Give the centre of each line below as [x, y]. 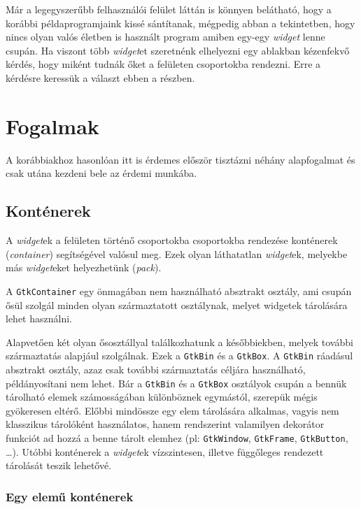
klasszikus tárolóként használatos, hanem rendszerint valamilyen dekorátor [165, 424]
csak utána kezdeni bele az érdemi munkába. [101, 173]
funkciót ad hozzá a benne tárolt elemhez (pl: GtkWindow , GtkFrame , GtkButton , [177, 437]
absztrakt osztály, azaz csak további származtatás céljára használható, [156, 369]
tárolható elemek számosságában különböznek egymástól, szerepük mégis [162, 397]
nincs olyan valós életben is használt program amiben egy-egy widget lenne [165, 37]
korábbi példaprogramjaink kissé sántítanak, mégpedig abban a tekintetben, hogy [180, 23]
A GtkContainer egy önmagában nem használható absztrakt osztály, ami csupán [179, 291]
